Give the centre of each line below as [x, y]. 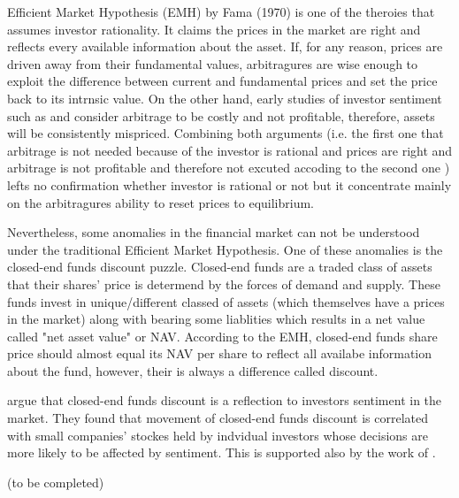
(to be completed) [56, 482]
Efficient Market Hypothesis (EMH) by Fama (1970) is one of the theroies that [221, 11]
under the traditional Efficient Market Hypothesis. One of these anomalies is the [225, 249]
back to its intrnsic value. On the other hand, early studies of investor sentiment [225, 98]
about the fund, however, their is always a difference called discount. [193, 370]
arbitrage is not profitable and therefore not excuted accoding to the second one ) [229, 168]
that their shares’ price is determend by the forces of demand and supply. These [224, 283]
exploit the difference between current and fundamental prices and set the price [222, 81]
